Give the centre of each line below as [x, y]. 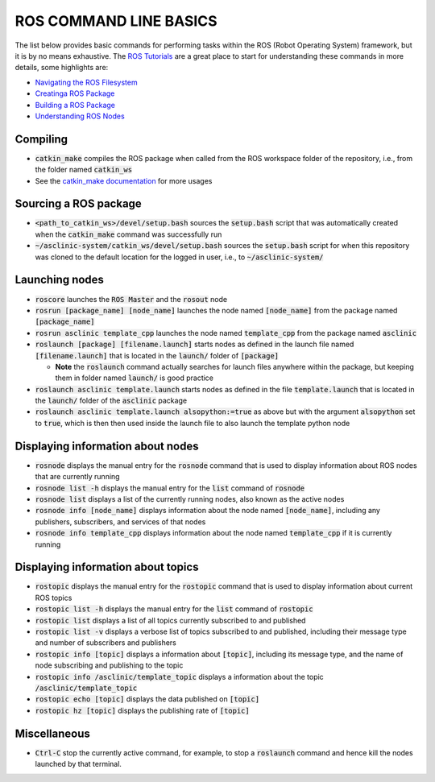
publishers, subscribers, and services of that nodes [120, 521]
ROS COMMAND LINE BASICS [116, 21]
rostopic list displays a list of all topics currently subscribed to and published [170, 620]
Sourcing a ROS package [79, 204]
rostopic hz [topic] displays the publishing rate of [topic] [142, 710]
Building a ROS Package [75, 105]
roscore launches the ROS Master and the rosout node [131, 299]
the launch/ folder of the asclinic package [111, 401]
